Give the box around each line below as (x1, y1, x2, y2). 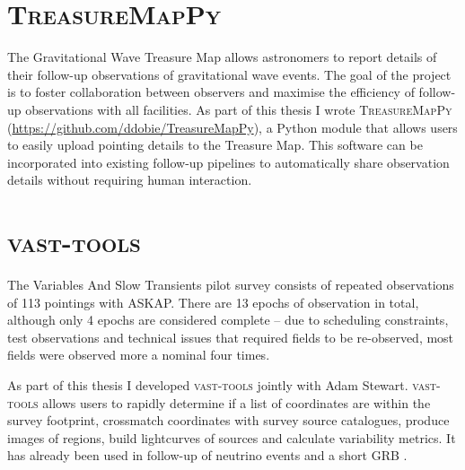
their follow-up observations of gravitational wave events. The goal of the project (7, 65, 452, 83)
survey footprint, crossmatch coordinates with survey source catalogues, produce (7, 411, 450, 430)
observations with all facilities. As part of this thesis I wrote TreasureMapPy (25, 100, 452, 118)
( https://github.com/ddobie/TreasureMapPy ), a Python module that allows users (7, 117, 458, 136)
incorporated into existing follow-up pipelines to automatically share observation (7, 152, 450, 171)
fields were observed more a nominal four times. (7, 345, 270, 364)
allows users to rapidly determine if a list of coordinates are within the (42, 393, 431, 412)
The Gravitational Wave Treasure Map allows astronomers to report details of (7, 48, 437, 66)
